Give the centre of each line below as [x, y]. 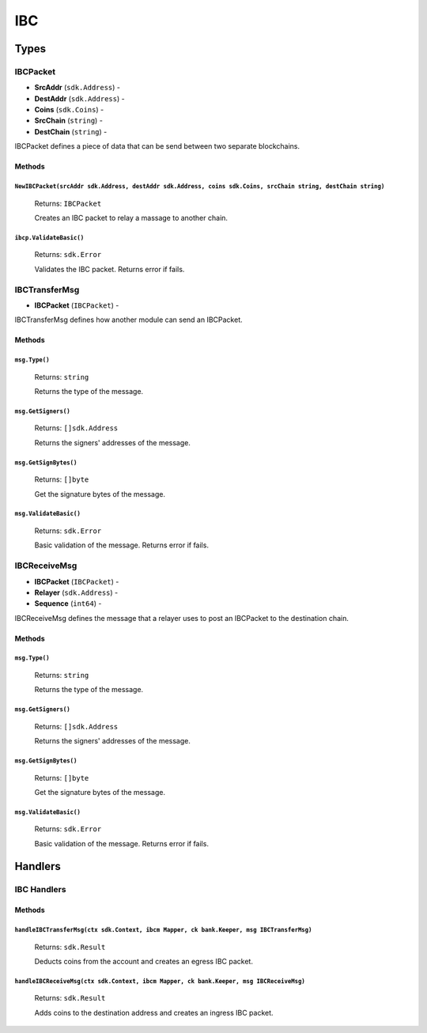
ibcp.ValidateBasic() [49, 237]
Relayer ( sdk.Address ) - [76, 592]
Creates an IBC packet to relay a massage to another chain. [131, 218]
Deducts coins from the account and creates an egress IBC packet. [144, 962]
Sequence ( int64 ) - [68, 604]
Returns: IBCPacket [68, 203]
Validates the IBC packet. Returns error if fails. [110, 269]
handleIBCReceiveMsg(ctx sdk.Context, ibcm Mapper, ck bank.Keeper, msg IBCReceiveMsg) [160, 981]
